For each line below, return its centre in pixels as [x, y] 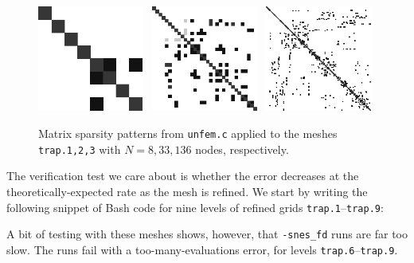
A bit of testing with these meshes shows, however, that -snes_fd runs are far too [207, 234]
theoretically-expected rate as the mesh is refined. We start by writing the [187, 191]
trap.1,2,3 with [80, 149]
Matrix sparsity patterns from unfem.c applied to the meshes [188, 133]
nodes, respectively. [242, 149]
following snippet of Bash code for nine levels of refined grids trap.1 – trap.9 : [195, 207]
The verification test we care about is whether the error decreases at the [183, 176]
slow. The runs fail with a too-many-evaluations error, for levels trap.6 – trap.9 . [202, 249]
